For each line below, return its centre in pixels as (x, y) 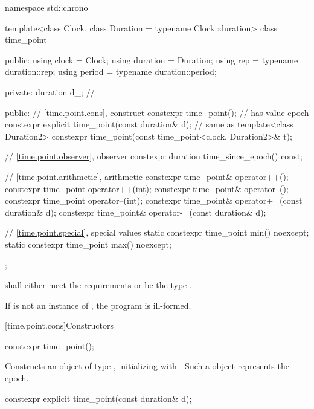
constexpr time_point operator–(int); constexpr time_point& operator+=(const (154, 200)
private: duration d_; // (50, 92)
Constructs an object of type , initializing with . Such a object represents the (147, 366)
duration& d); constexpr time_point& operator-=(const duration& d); (136, 212)
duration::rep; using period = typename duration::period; (111, 72)
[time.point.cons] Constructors (59, 325)
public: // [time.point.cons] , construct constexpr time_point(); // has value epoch (157, 112)
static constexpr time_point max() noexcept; (88, 244)
